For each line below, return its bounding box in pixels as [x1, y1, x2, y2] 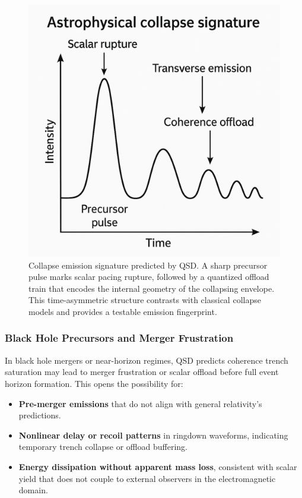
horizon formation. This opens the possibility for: [5, 377, 183, 389]
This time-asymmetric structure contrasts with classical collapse [28, 294, 261, 306]
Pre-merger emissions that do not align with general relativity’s [18, 397, 262, 409]
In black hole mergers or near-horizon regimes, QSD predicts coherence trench [5, 354, 288, 366]
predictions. [18, 409, 61, 421]
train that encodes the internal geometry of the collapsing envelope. [28, 282, 275, 294]
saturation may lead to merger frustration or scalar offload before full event [5, 365, 279, 378]
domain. [18, 484, 48, 496]
